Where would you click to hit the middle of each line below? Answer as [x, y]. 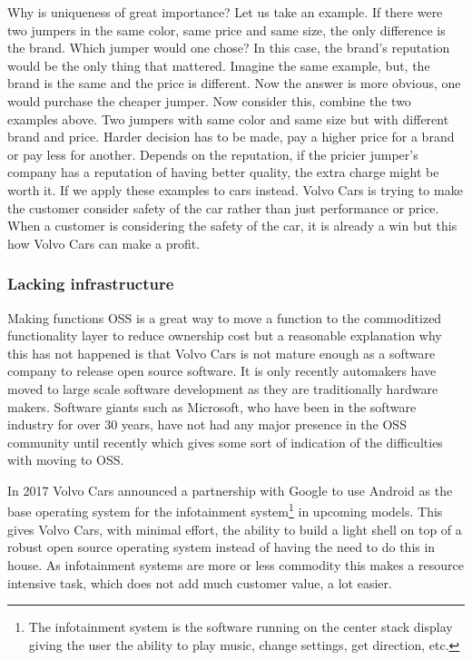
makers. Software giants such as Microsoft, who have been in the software [212, 406]
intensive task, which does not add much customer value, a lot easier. [200, 582]
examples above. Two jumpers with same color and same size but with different [228, 118]
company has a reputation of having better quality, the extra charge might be [223, 172]
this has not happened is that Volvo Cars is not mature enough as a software [221, 353]
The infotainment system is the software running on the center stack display [241, 627]
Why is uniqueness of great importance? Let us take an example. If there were [225, 12]
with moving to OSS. [66, 460]
